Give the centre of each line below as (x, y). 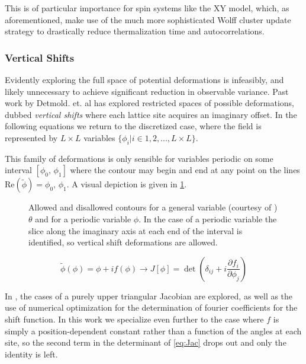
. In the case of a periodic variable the (208, 218)
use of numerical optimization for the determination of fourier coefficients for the (151, 307)
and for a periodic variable (83, 218)
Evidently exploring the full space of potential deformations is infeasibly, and (144, 79)
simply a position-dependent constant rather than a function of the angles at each (153, 331)
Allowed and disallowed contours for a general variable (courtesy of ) (153, 207)
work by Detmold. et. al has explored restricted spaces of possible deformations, (149, 103)
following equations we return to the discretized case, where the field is (133, 126)
